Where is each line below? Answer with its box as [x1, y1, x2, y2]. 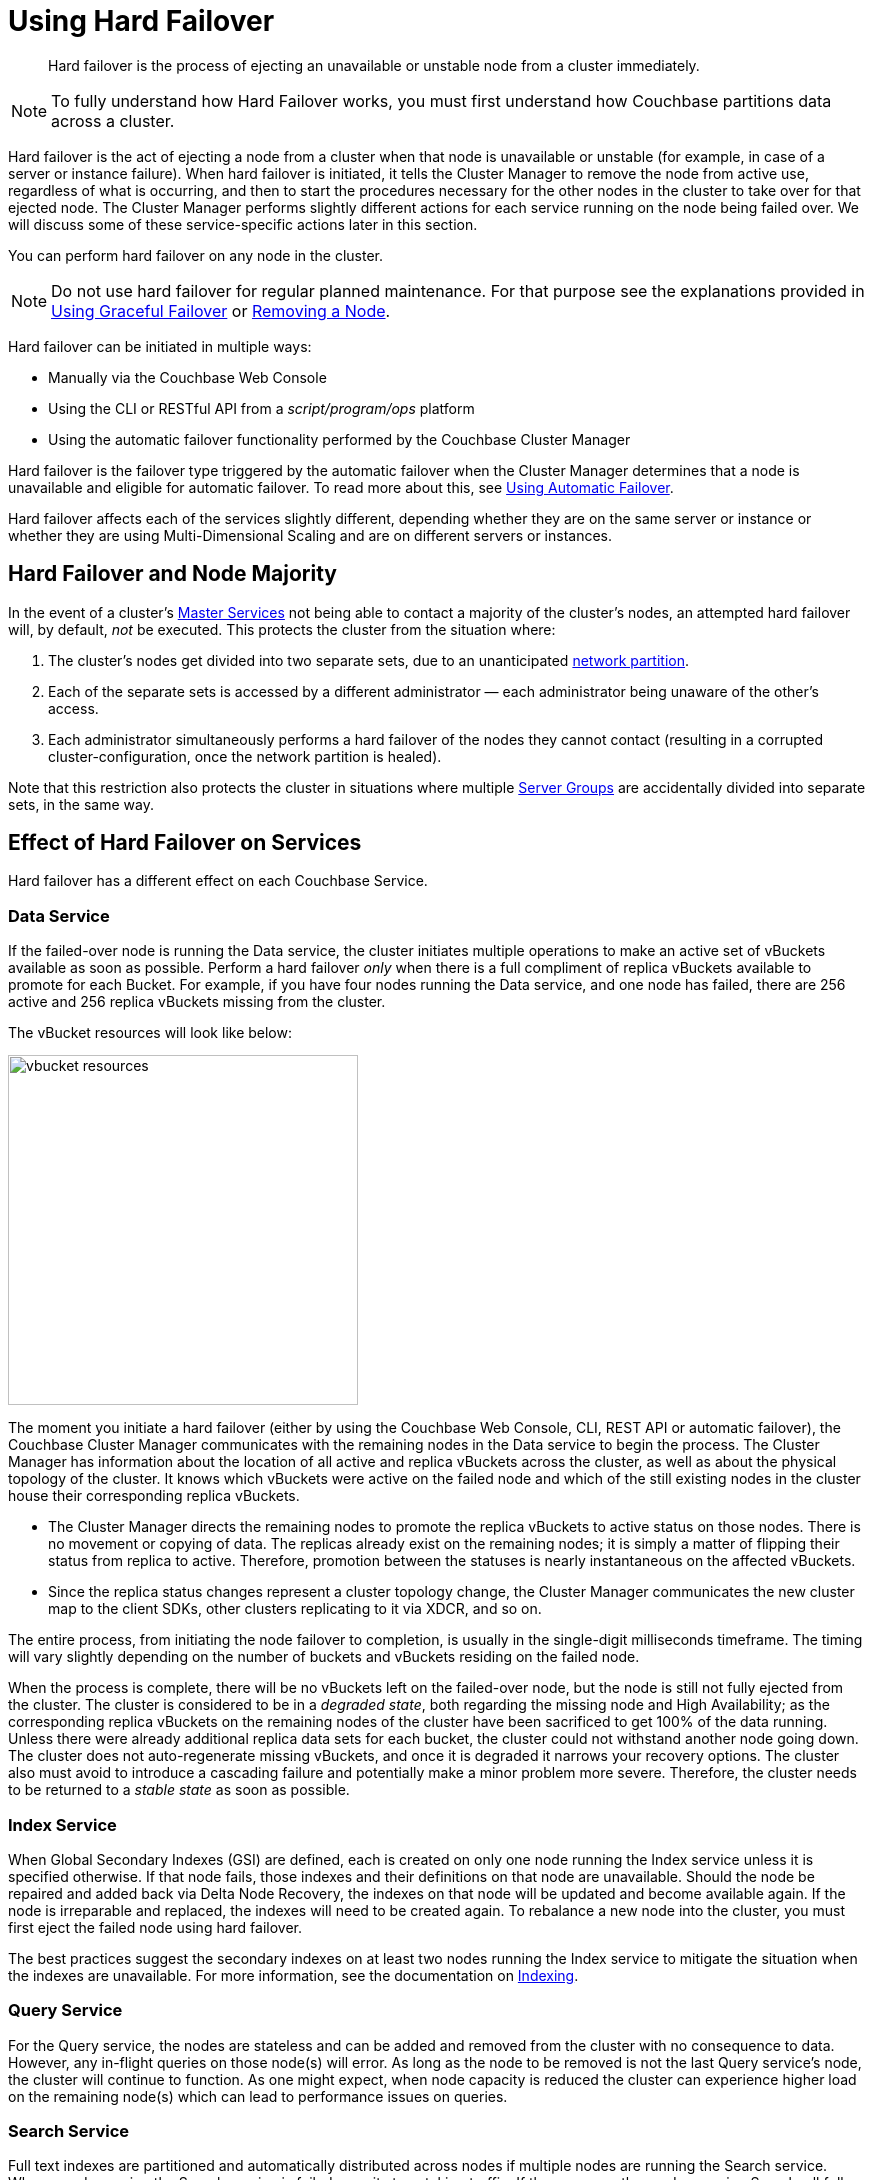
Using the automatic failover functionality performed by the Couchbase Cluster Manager [48, 430, 631, 448]
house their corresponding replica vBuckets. [8, 1487, 300, 1505]
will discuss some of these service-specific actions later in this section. [8, 215, 478, 233]
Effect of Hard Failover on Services [8, 830, 362, 856]
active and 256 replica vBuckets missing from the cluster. [8, 993, 386, 1011]
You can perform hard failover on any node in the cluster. [8, 246, 384, 264]
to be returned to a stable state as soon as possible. [8, 1781, 350, 1799]
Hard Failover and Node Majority [8, 561, 337, 587]
